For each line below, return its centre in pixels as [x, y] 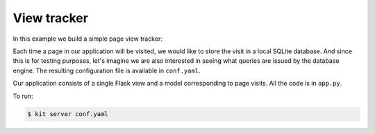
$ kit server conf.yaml [68, 114]
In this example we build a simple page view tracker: [87, 39]
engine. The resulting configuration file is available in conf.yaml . [107, 70]
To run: [23, 96]
